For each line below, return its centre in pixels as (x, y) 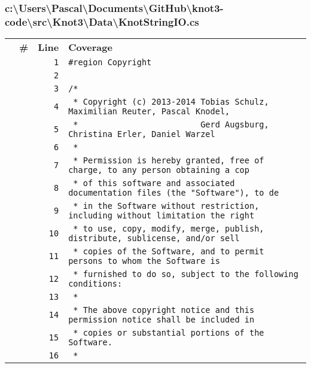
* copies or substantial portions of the (169, 333)
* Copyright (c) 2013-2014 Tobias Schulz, (171, 102)
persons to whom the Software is (144, 261)
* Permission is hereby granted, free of (169, 161)
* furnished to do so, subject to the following (186, 274)
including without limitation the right (161, 216)
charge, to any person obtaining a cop (159, 170)
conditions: (95, 284)
